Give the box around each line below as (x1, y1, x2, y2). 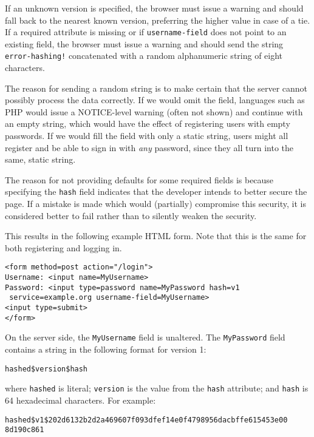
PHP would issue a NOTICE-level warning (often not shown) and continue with (5, 105, 303, 118)
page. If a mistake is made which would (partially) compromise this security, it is (5, 197, 306, 210)
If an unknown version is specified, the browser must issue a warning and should (5, 2, 304, 14)
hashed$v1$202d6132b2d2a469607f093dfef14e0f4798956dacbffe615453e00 (5, 415, 288, 424)
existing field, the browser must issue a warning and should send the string (5, 37, 284, 50)
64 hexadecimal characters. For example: (5, 393, 156, 406)
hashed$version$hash (5, 364, 88, 373)
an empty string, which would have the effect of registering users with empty (5, 117, 290, 130)
